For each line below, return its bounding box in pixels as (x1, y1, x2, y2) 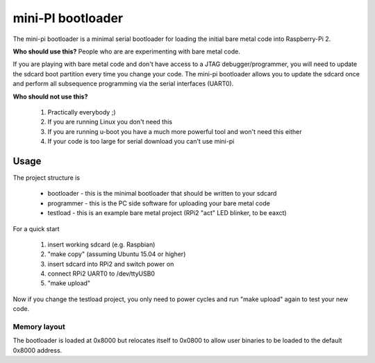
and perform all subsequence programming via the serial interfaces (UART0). (12, 80, 234, 88)
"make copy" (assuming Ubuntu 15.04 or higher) (47, 250, 186, 258)
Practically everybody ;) (47, 108, 116, 116)
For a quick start (12, 224, 60, 233)
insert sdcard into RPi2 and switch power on (47, 260, 174, 268)
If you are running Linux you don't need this (47, 118, 173, 126)
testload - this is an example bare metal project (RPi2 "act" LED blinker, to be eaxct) (47, 209, 287, 217)
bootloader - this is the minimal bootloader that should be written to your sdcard (47, 189, 277, 198)
